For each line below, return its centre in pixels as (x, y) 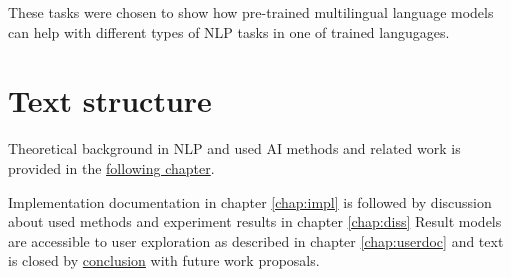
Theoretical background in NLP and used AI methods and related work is (234, 148)
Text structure (110, 100)
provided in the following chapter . (111, 167)
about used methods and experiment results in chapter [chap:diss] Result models (255, 221)
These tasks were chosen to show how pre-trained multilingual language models (251, 12)
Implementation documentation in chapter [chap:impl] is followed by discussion (250, 201)
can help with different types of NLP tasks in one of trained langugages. (229, 31)
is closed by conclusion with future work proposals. (164, 260)
